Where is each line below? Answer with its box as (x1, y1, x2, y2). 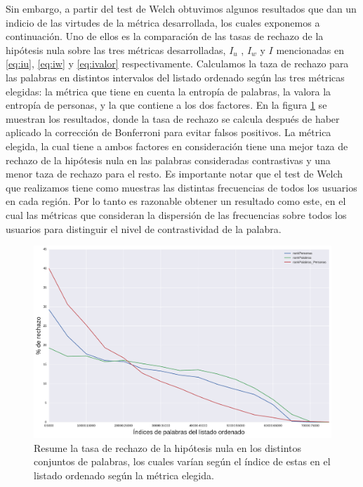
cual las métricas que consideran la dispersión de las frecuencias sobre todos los (6, 207, 347, 222)
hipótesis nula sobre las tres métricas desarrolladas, (6, 42, 226, 57)
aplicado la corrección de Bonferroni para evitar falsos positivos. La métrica (6, 125, 331, 140)
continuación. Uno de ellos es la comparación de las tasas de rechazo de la (6, 29, 324, 44)
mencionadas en (276, 42, 344, 57)
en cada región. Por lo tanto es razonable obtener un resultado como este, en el (6, 194, 346, 208)
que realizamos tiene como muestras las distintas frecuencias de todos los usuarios (6, 180, 357, 194)
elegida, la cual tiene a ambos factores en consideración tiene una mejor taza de (6, 138, 348, 153)
